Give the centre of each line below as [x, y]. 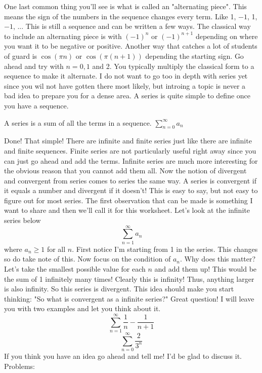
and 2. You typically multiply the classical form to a [173, 66]
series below [23, 220]
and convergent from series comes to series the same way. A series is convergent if [130, 180]
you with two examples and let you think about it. [82, 308]
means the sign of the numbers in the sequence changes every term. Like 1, [120, 16]
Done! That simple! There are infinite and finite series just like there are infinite [128, 141]
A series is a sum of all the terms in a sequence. [78, 122]
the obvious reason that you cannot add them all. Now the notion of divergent [125, 171]
